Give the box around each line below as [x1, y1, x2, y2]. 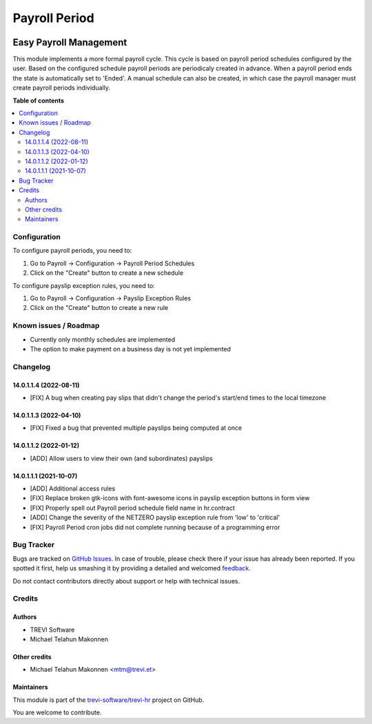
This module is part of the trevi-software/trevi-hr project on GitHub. [12, 696, 205, 704]
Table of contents [12, 96, 65, 105]
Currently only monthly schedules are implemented [30, 335, 176, 344]
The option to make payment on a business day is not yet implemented [30, 344, 231, 353]
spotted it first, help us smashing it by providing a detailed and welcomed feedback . [12, 564, 251, 572]
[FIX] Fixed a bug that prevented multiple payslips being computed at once [30, 424, 242, 432]
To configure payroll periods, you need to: [12, 247, 132, 255]
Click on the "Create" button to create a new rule [30, 304, 169, 312]
